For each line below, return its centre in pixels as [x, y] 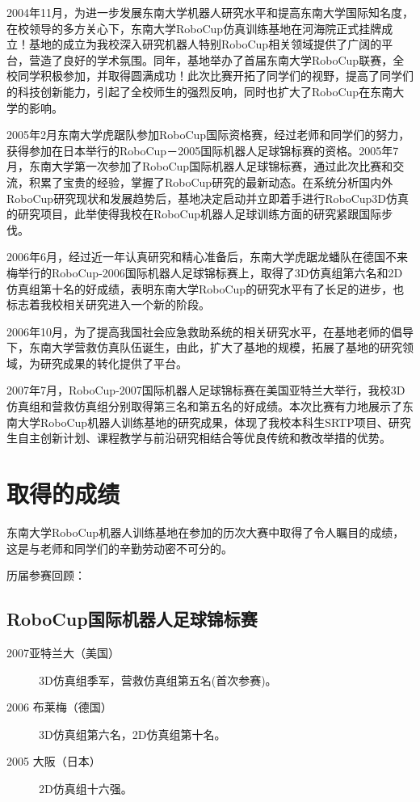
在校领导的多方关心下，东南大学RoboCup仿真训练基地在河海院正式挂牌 [194, 28]
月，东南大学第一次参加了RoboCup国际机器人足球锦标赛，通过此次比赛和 [200, 166]
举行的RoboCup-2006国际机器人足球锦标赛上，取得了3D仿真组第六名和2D [210, 272]
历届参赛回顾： [46, 575]
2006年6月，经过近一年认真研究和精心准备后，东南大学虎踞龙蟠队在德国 [196, 257]
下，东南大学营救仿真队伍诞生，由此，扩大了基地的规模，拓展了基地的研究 [204, 347]
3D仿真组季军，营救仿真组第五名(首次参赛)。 [158, 680]
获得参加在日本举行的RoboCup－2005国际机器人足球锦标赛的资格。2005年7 [203, 150]
